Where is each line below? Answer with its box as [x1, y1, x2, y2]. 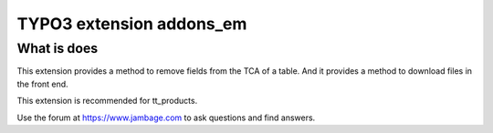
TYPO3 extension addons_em [16, 14, 247, 34]
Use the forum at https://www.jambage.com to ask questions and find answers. [16, 112, 316, 123]
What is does [16, 40, 99, 56]
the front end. [16, 78, 68, 89]
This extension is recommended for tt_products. [16, 96, 198, 107]
